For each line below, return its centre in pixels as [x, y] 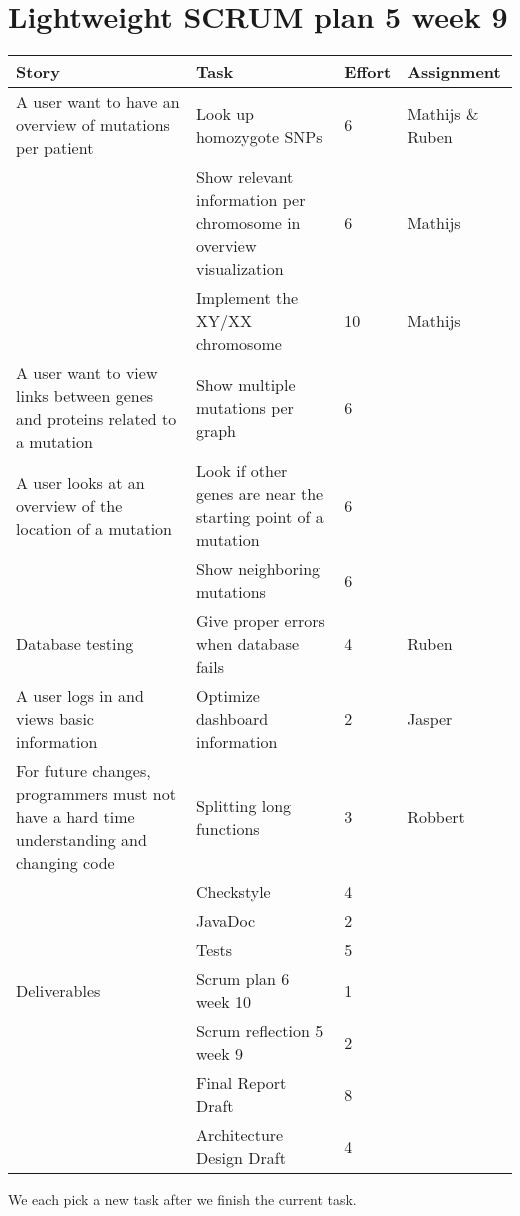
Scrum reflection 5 [259, 1031]
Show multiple [245, 384]
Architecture [239, 1135]
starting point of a [259, 517]
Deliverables [58, 990]
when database [247, 644]
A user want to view [87, 373]
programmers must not [96, 794]
